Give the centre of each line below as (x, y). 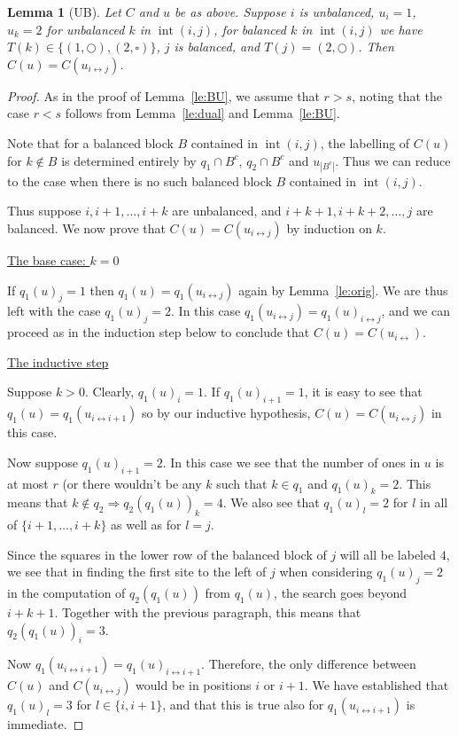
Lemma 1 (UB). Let (64, 12)
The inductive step (58, 361)
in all (434, 502)
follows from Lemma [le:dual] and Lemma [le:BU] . (202, 113)
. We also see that (271, 502)
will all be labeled (388, 554)
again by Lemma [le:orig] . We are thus (343, 290)
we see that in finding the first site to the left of (137, 572)
